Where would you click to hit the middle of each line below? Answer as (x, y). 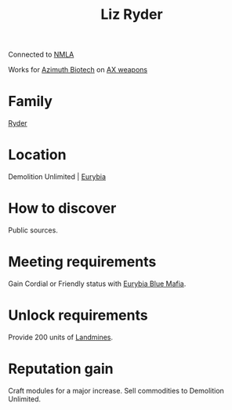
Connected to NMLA (41, 55)
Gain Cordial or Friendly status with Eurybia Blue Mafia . (97, 284)
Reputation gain (61, 369)
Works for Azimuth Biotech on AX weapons (78, 70)
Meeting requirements (82, 262)
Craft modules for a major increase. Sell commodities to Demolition (116, 390)
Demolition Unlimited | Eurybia (57, 177)
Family (31, 102)
